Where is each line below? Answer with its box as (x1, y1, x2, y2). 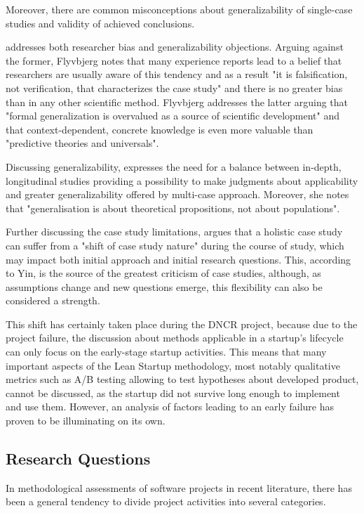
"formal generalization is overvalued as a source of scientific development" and (6, 108, 340, 123)
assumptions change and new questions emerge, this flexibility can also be (6, 279, 323, 294)
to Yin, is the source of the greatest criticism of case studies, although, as (6, 266, 321, 280)
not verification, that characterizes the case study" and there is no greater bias (6, 80, 343, 95)
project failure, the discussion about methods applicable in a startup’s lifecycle (6, 330, 344, 345)
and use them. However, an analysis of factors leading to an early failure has (6, 399, 334, 414)
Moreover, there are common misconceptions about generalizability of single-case (6, 2, 353, 16)
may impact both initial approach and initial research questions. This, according (6, 252, 351, 266)
